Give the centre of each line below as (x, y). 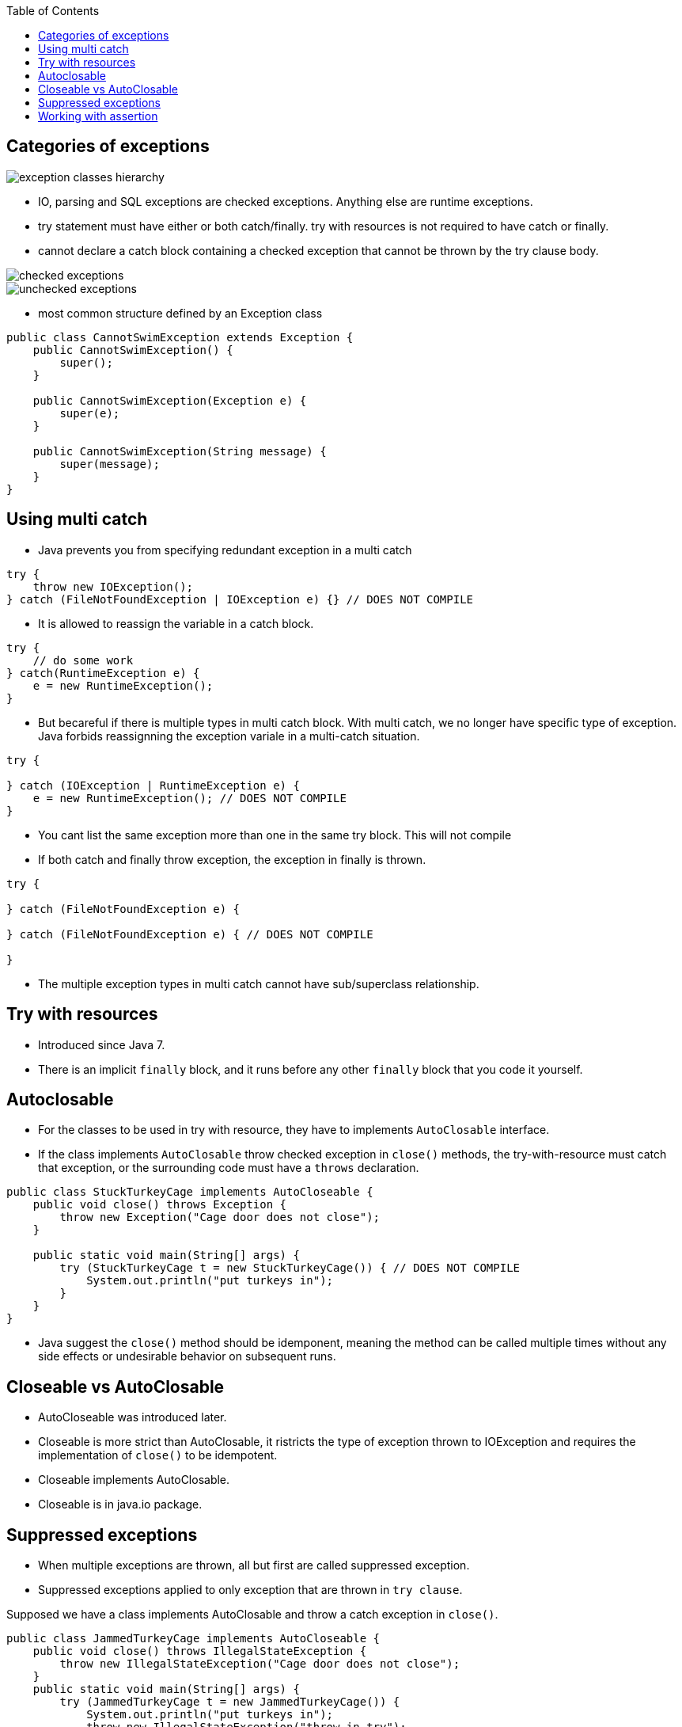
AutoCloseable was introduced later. (133, 1417)
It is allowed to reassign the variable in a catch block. (176, 623)
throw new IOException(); (113, 586)
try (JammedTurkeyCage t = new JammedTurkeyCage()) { (230, 1702)
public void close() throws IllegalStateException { (200, 1651)
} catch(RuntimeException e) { (103, 673)
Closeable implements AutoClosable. (134, 1480)
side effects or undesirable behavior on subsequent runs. (187, 1356)
